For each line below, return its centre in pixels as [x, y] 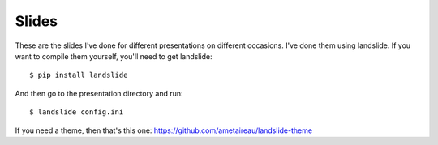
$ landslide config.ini [77, 112]
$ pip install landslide [79, 75]
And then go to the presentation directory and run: [99, 93]
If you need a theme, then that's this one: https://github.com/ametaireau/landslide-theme [163, 130]
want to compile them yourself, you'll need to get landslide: [114, 56]
